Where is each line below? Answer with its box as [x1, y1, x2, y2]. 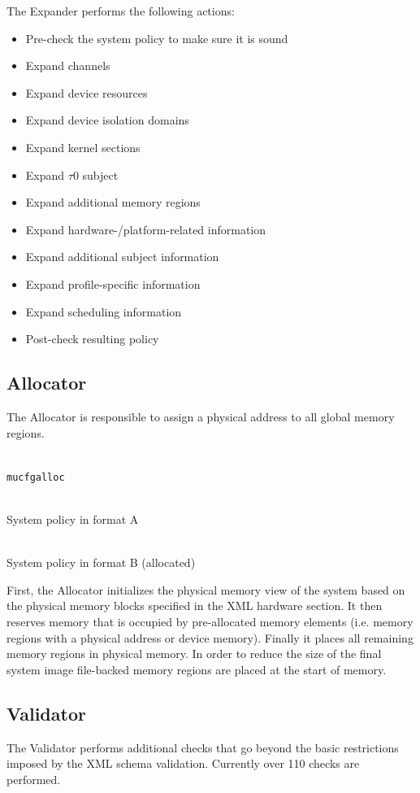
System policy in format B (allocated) [6, 554, 196, 571]
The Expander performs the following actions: [6, 2, 235, 19]
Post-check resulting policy [25, 330, 159, 347]
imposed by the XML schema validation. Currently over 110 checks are [6, 755, 360, 772]
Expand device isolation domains [25, 111, 189, 129]
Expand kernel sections [25, 138, 141, 155]
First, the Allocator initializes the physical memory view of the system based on [6, 581, 405, 598]
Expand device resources [25, 84, 148, 101]
